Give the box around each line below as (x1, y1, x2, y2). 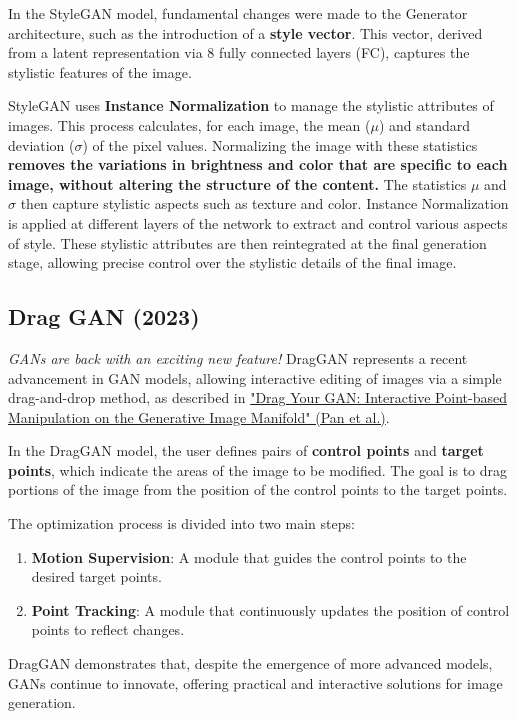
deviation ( (8, 134, 75, 155)
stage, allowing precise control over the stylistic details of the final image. (8, 252, 457, 273)
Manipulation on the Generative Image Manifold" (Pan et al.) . (8, 406, 390, 427)
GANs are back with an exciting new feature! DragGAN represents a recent (8, 347, 468, 368)
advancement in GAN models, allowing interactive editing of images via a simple (8, 367, 502, 388)
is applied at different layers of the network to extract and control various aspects (8, 212, 508, 233)
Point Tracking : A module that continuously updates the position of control (31, 599, 510, 620)
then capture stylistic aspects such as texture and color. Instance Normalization (20, 193, 509, 214)
